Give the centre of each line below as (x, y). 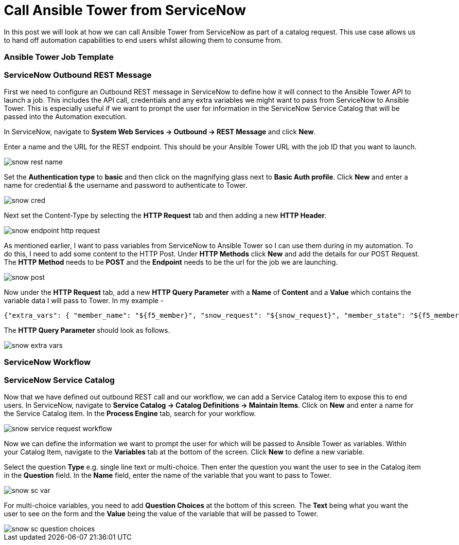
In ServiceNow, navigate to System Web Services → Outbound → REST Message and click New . (160, 131)
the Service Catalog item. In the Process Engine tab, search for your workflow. (130, 413)
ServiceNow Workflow (47, 362)
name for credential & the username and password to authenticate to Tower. (126, 185)
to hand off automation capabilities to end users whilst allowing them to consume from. (143, 40)
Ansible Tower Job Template (59, 57)
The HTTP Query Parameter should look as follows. (87, 330)
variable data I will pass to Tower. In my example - (84, 300)
